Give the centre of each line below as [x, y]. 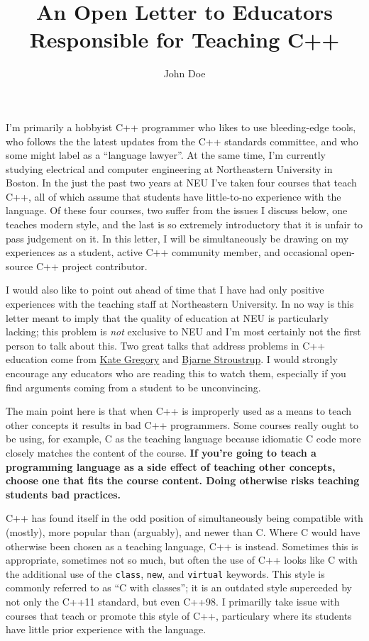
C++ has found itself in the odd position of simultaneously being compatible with [184, 518]
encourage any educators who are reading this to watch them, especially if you [176, 373]
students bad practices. [64, 494]
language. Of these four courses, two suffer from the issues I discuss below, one [177, 210]
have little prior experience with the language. [106, 629]
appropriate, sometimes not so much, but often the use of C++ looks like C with [182, 560]
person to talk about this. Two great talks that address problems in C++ [166, 345]
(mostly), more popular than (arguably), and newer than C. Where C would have [183, 531]
